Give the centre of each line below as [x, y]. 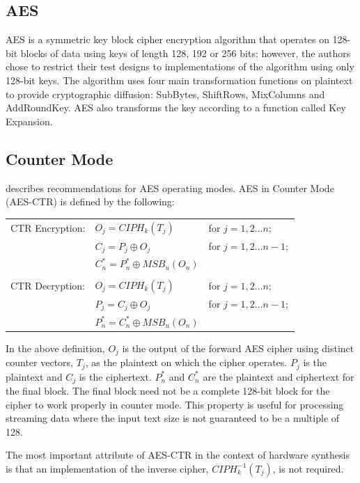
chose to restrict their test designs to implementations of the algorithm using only [180, 66]
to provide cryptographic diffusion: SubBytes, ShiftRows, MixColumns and [165, 94]
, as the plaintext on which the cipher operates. [186, 362]
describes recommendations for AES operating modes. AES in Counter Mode [170, 188]
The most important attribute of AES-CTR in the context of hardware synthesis [178, 455]
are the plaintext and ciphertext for [279, 376]
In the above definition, [55, 348]
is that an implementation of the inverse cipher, [107, 468]
